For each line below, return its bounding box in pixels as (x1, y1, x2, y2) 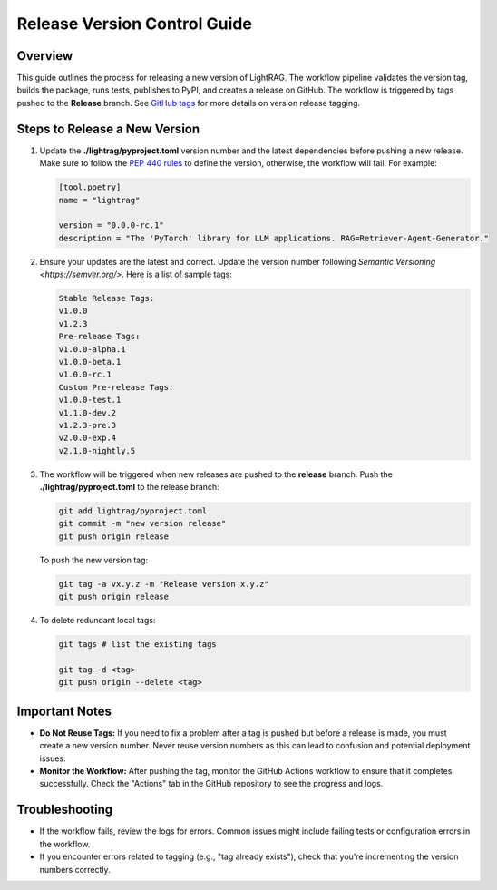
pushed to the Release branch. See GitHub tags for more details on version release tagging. (16, 97, 361, 108)
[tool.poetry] (58, 182, 122, 192)
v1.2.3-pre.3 (58, 420, 117, 430)
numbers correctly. (39, 864, 111, 875)
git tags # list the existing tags (58, 640, 217, 650)
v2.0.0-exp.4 (58, 433, 117, 444)
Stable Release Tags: (58, 293, 155, 304)
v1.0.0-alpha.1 (58, 344, 126, 354)
